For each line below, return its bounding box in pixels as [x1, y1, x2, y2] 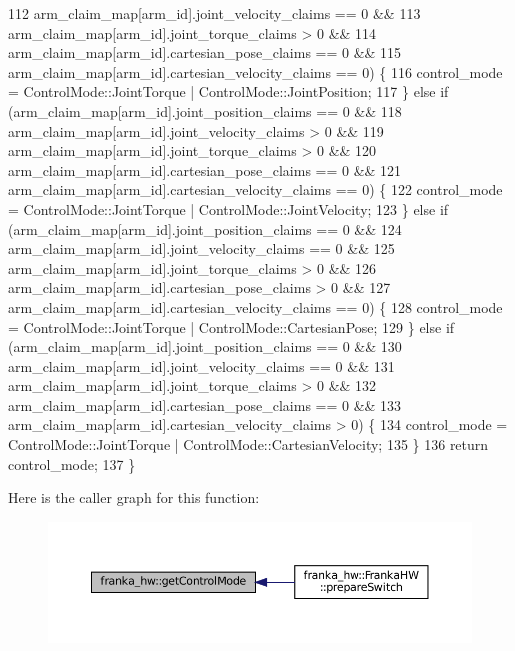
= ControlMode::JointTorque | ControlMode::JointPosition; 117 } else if [8, 81, 449, 102]
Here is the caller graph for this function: [8, 487, 260, 508]
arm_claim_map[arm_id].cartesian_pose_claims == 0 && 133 [8, 394, 402, 415]
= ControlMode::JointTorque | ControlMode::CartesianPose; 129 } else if [8, 316, 455, 337]
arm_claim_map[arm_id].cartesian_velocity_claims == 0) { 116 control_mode [8, 61, 503, 82]
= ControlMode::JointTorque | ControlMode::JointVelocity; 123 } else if [8, 198, 449, 219]
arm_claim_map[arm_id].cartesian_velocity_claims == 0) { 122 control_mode [8, 179, 503, 200]
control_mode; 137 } [8, 453, 136, 474]
